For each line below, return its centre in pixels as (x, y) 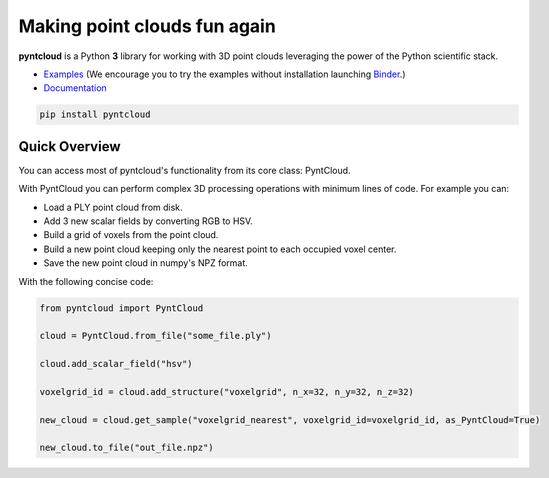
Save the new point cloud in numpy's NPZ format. (146, 263)
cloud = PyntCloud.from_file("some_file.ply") (155, 336)
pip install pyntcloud (95, 114)
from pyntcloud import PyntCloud (121, 308)
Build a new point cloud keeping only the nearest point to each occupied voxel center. (220, 249)
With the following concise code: (86, 281)
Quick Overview (69, 146)
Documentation (75, 88)
